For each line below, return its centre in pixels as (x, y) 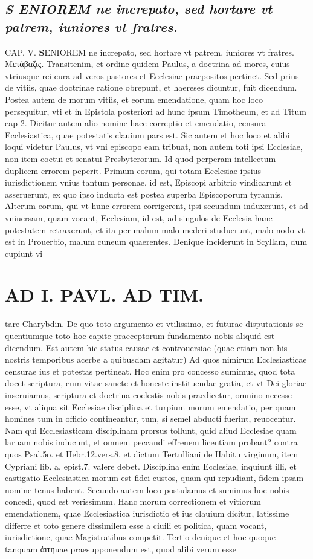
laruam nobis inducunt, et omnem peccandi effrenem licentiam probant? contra (151, 442)
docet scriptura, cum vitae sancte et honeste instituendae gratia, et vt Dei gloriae (156, 383)
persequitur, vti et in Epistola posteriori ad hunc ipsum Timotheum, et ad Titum (156, 111)
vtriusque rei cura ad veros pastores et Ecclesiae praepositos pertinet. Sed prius (152, 75)
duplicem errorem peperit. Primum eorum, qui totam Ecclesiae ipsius (133, 170)
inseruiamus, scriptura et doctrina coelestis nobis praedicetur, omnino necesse (148, 394)
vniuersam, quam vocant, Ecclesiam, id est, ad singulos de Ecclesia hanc (139, 217)
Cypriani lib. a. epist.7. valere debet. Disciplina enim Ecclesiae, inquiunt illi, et (151, 466)
